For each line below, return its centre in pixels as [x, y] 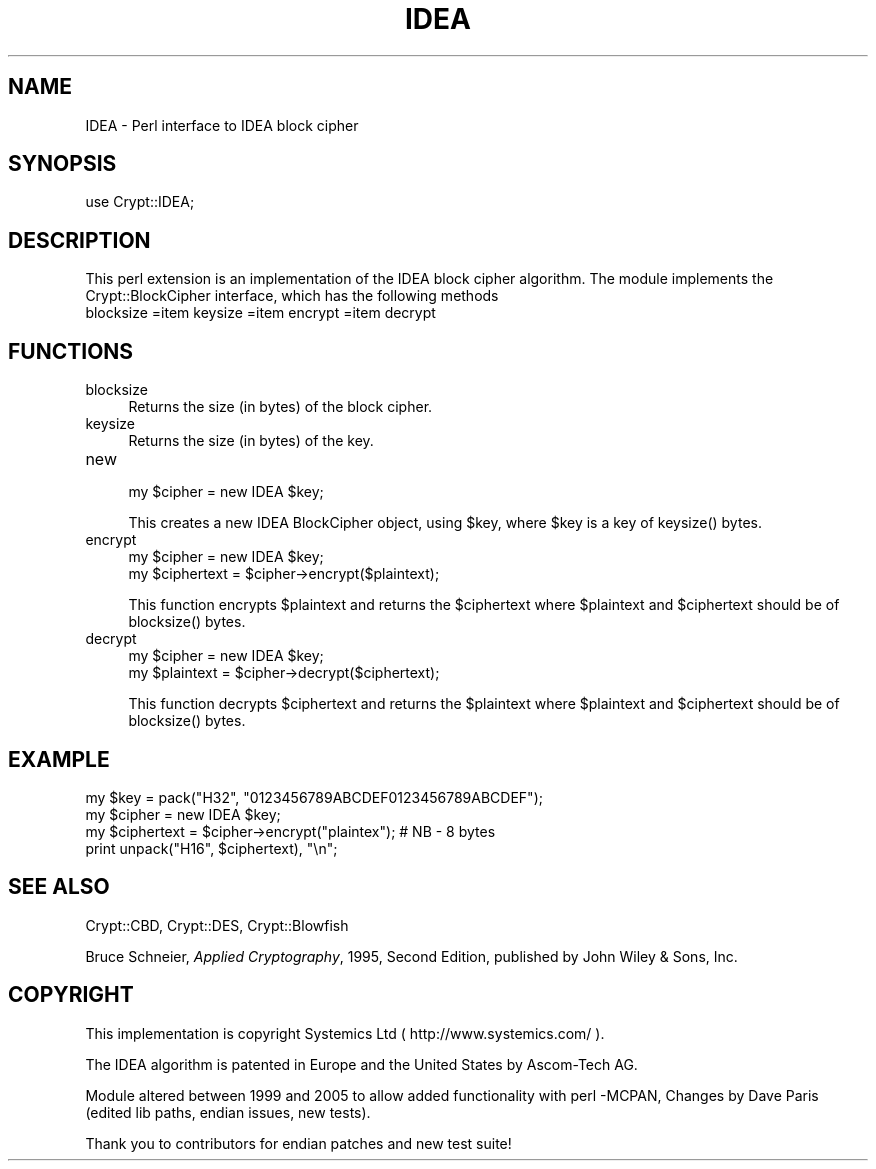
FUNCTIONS [71, 351]
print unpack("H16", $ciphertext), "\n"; [211, 848]
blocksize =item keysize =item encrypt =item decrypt [260, 313]
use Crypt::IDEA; [140, 202]
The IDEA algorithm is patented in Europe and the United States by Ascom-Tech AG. [361, 1064]
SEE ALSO [59, 887]
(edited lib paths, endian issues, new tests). [228, 1112]
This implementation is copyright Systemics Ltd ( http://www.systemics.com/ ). [345, 1033]
